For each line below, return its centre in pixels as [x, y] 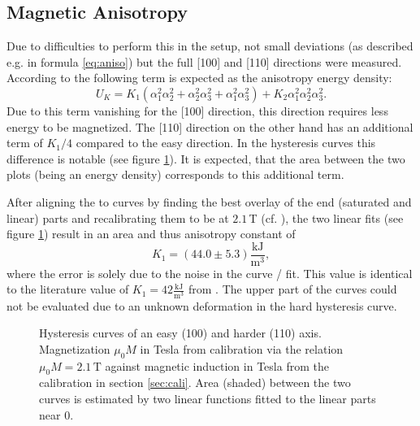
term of [25, 143]
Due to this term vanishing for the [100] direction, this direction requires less [197, 110]
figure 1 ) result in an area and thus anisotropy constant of [151, 234]
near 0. [56, 414]
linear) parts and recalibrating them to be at [118, 217]
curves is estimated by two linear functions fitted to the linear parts [208, 398]
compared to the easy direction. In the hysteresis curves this [226, 143]
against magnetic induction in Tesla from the [217, 365]
